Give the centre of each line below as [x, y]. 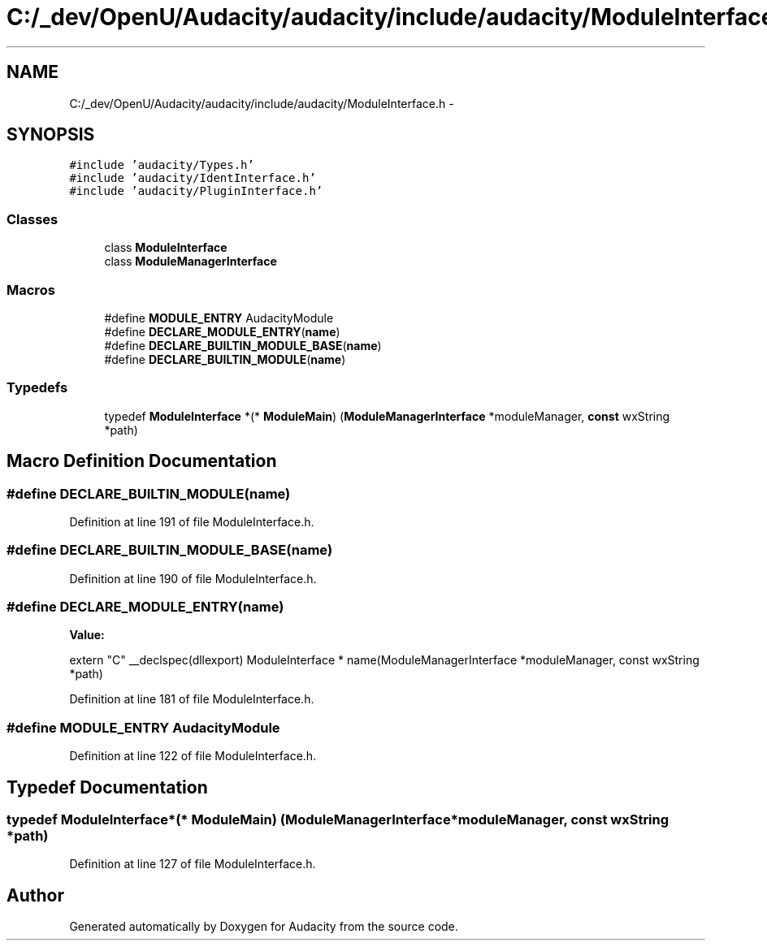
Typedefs [37, 388]
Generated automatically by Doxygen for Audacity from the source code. [264, 927]
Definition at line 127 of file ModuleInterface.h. [193, 864]
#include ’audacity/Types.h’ [162, 165]
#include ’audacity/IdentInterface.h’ [193, 178]
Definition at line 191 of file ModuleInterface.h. [192, 521]
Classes [32, 219]
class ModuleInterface [166, 248]
